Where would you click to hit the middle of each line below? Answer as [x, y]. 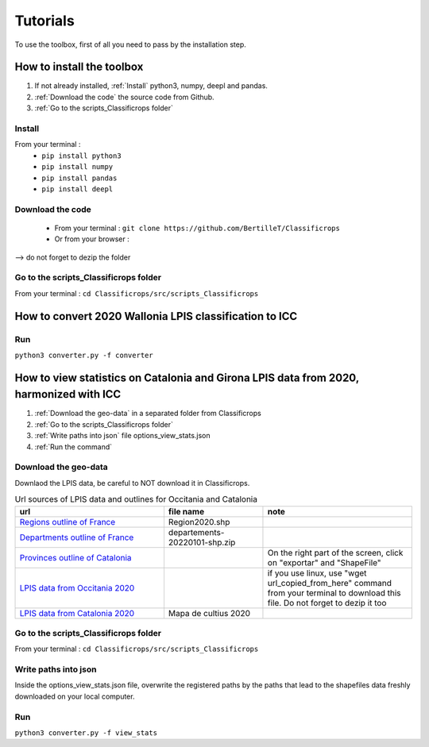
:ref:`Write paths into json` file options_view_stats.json [122, 436]
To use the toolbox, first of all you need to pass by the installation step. [130, 44]
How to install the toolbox [79, 67]
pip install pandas [79, 178]
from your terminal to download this [334, 593]
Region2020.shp [199, 522]
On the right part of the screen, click [335, 553]
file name [186, 511]
